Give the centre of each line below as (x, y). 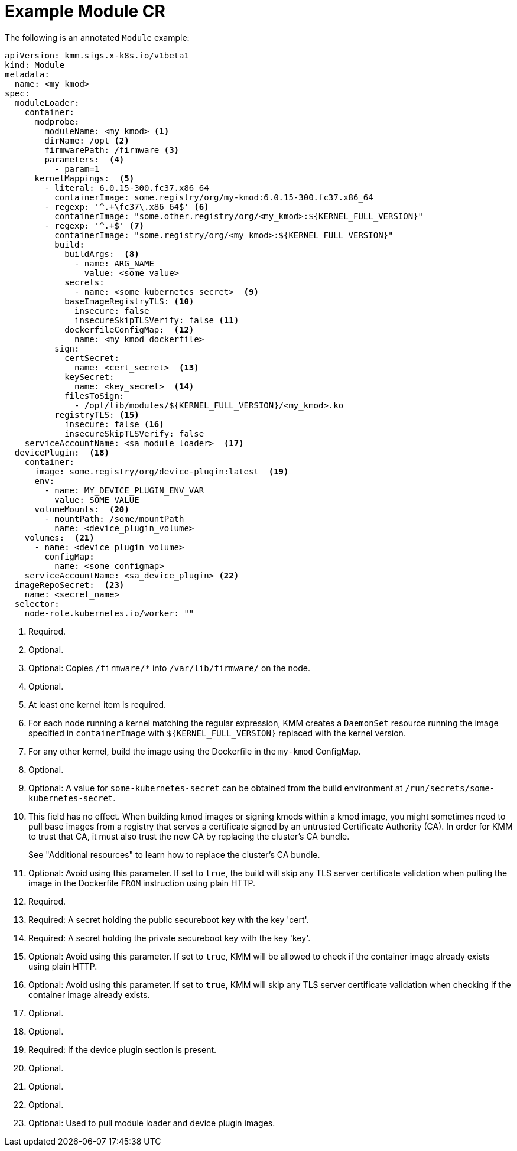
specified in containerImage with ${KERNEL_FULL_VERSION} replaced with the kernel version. (217, 733)
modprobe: (57, 121)
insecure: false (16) (114, 424)
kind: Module (35, 65)
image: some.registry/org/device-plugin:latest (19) (162, 471)
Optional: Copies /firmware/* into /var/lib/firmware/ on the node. (169, 668)
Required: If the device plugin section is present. (123, 1049)
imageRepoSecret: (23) (69, 585)
